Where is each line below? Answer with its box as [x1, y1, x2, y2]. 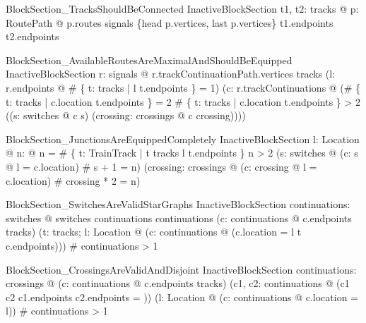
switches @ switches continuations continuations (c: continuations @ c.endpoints [6, 210, 352, 225]
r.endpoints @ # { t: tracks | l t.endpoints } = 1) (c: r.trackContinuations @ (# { [6, 80, 361, 95]
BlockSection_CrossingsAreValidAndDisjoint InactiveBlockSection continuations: [6, 262, 357, 276]
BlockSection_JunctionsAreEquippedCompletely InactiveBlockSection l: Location [6, 131, 360, 146]
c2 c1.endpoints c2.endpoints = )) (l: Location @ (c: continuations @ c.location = [6, 289, 358, 304]
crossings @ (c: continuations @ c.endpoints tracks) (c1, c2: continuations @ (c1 [6, 276, 350, 291]
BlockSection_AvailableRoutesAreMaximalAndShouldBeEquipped [6, 52, 293, 67]
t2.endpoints [6, 29, 59, 44]
